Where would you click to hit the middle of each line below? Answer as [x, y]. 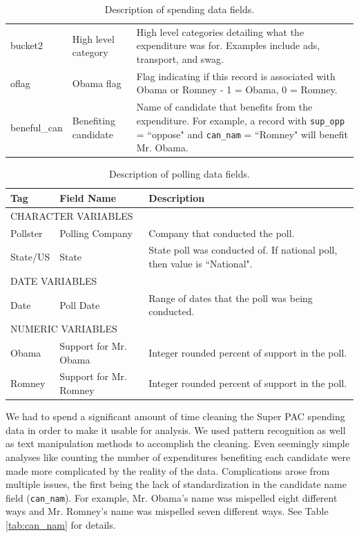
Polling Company [96, 233]
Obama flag [97, 83]
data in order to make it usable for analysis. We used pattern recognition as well [176, 430]
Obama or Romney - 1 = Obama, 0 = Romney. [237, 89]
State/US [30, 257]
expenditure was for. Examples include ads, [228, 45]
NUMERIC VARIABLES [64, 329]
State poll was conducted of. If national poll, [243, 250]
